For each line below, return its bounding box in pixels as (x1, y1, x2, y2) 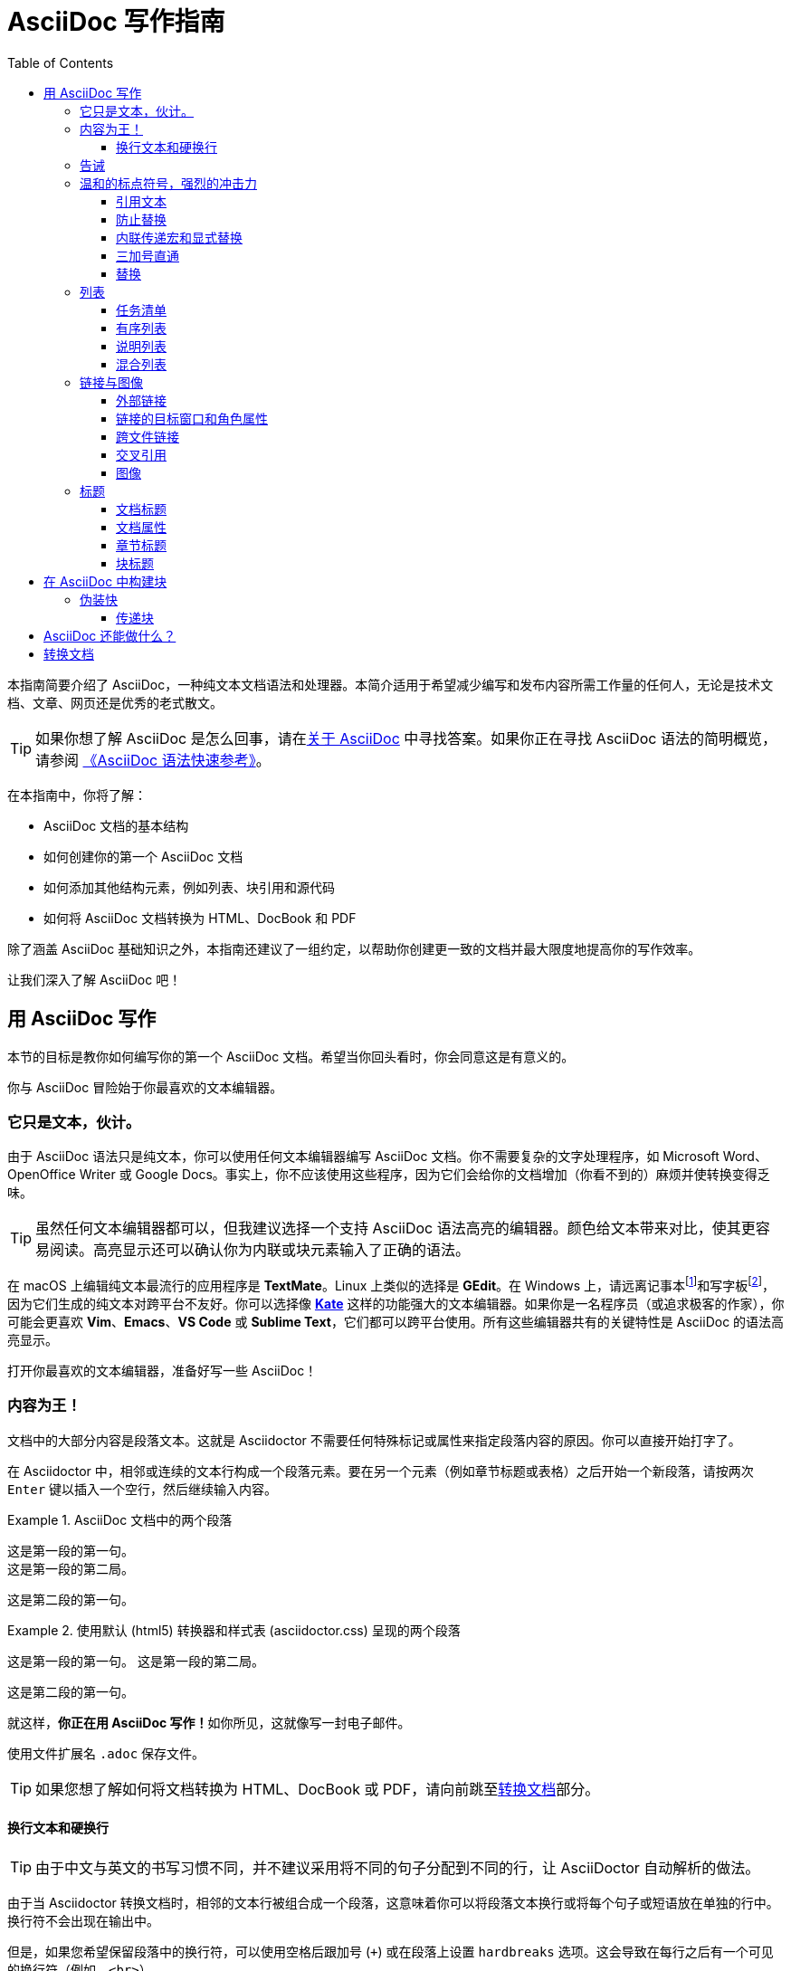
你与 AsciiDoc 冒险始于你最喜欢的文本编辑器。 (7, 1079, 283, 1095)
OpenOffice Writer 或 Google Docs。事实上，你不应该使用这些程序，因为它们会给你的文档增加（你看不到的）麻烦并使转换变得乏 (7, 1166, 770, 1183)
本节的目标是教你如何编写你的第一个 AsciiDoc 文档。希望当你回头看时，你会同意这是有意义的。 (7, 1048, 575, 1064)
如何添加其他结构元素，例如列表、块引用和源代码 (43, 879, 335, 895)
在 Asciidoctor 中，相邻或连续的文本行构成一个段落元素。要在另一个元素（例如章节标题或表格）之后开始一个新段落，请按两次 (7, 1462, 754, 1479)
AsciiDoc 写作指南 (7, 6, 225, 37)
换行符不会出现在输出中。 (7, 1912, 159, 1928)
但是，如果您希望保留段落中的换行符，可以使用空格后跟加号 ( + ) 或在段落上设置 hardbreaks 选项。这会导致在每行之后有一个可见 (7, 1943, 774, 1959)
